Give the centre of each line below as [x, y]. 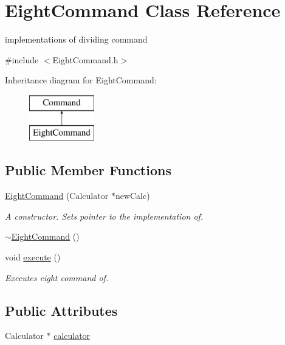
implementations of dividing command [76, 39]
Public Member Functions [88, 170]
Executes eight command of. [57, 277]
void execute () [33, 257]
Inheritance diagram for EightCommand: [81, 80]
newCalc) [132, 196]
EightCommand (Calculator [57, 196]
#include [22, 59]
